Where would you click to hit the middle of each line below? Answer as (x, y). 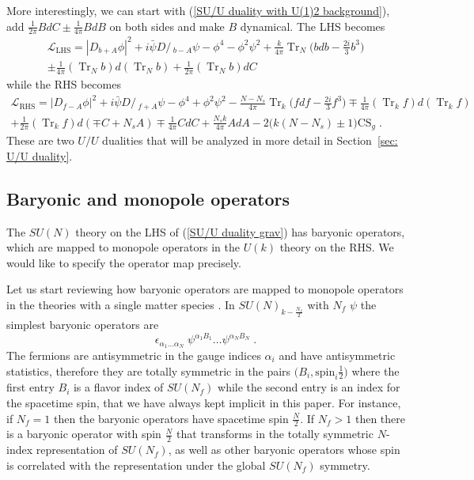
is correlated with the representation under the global (136, 465)
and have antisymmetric (337, 355)
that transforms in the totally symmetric (275, 434)
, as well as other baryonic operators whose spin (284, 450)
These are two (40, 140)
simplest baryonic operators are (83, 325)
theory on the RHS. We (337, 247)
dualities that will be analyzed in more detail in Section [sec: (250, 140)
